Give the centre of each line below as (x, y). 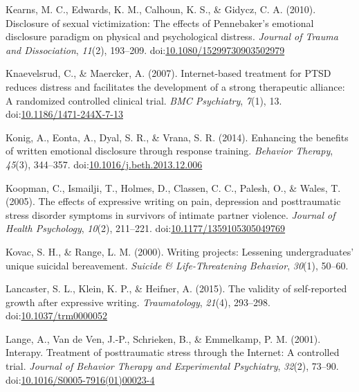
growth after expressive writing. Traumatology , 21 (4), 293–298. (138, 302)
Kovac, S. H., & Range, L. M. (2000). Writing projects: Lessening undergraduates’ (180, 251)
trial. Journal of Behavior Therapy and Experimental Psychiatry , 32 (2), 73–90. (172, 366)
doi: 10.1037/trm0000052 (57, 315)
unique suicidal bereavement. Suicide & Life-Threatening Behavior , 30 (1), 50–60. (177, 265)
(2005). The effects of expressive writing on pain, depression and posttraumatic (173, 201)
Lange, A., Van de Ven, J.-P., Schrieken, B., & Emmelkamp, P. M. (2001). (163, 338)
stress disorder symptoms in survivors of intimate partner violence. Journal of (171, 214)
